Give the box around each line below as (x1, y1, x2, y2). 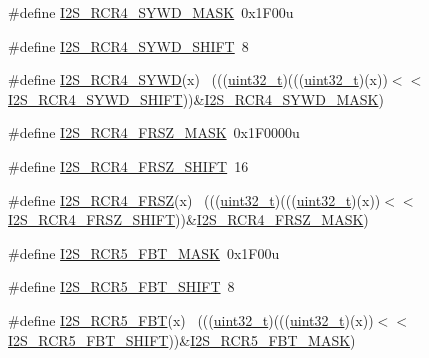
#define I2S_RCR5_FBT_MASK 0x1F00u (8, 242, 280, 263)
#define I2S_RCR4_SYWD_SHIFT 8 (8, 35, 249, 56)
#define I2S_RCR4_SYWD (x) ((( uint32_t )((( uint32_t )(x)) (8, 69, 388, 90)
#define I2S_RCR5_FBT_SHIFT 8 (8, 276, 235, 297)
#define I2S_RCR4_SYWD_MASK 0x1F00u (8, 2, 294, 22)
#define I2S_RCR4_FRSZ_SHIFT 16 (8, 155, 249, 176)
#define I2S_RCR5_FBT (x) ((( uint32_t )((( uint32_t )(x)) (8, 309, 374, 330)
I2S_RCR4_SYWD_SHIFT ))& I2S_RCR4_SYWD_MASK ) (8, 88, 384, 109)
